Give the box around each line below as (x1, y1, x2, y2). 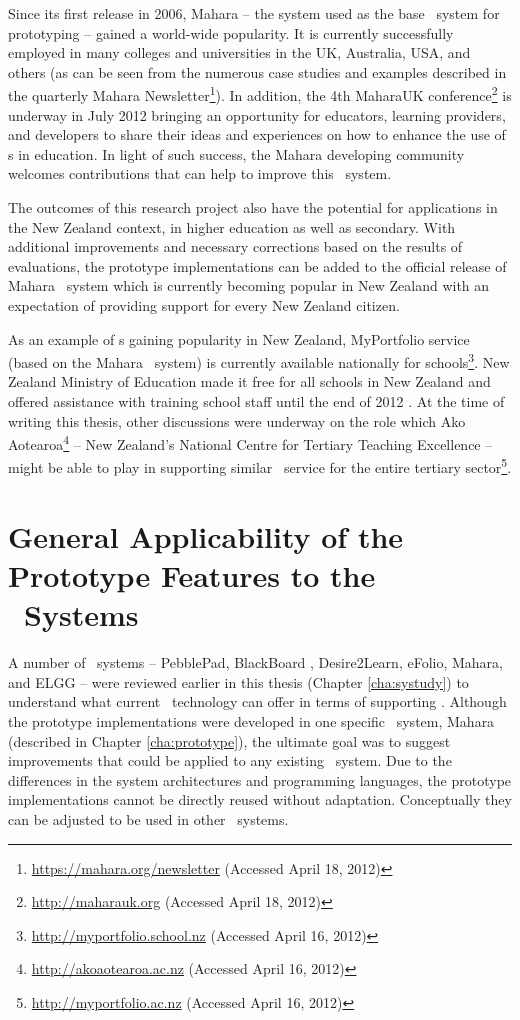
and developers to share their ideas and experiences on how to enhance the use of (8, 124, 506, 145)
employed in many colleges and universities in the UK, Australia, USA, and (8, 42, 471, 63)
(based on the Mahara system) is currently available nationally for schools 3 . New (8, 349, 510, 372)
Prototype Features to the (8, 555, 376, 596)
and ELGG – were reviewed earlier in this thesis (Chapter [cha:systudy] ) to (8, 671, 469, 692)
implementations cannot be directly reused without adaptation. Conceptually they (8, 789, 512, 810)
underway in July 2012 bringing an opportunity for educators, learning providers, (8, 104, 506, 125)
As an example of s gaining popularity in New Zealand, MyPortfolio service (8, 328, 470, 349)
